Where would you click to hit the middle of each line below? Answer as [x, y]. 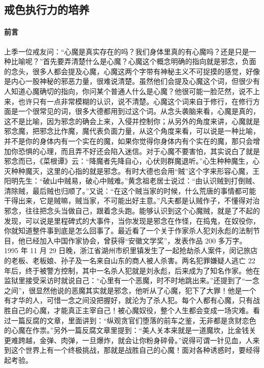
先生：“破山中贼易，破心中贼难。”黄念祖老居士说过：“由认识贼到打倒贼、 [139, 181]
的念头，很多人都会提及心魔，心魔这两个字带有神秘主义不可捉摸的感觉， [125, 71]
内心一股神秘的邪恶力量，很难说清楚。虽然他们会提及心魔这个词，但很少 [132, 81]
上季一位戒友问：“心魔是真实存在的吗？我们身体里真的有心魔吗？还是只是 [127, 51]
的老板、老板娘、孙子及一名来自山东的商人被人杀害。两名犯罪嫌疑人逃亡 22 [130, 260]
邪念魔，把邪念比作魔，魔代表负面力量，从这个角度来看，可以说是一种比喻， [132, 131]
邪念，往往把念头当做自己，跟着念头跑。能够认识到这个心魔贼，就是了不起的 [132, 211]
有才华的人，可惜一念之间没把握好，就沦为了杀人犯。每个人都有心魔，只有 [128, 300]
